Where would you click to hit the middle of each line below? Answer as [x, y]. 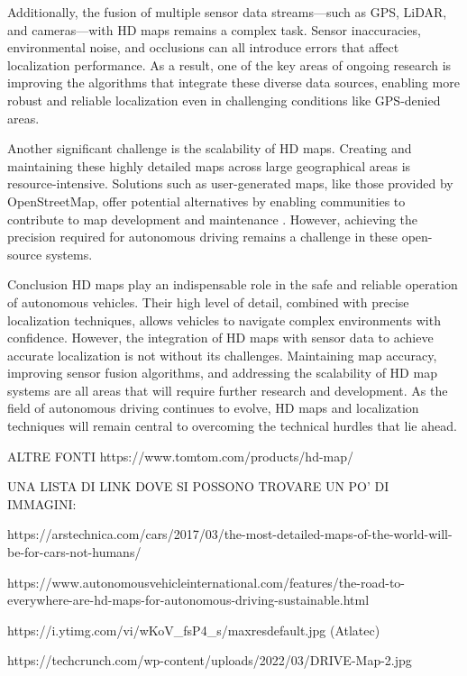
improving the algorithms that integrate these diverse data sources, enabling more [233, 82]
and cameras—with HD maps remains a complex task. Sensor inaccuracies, [214, 29]
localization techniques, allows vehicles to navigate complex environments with [224, 320]
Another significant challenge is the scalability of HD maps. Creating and [210, 148]
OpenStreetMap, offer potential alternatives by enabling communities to [206, 201]
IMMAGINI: [42, 503]
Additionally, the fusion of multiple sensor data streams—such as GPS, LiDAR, [227, 12]
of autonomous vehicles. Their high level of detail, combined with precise [208, 301]
